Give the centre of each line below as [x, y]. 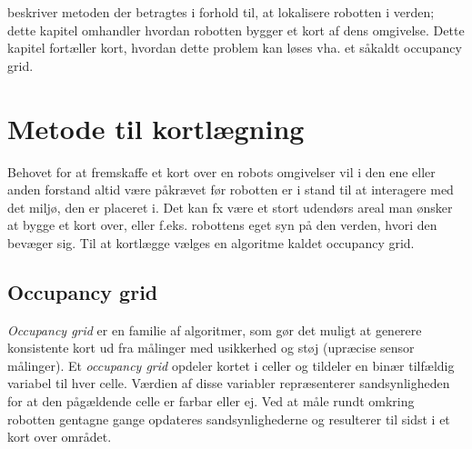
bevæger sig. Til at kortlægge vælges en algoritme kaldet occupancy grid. [211, 242]
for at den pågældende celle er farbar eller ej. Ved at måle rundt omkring [211, 401]
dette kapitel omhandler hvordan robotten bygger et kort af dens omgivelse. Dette [236, 30]
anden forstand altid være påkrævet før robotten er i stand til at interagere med [231, 190]
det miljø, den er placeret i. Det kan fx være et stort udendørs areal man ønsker [230, 207]
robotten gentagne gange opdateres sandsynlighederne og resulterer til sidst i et [229, 419]
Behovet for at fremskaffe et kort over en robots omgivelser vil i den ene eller [221, 171]
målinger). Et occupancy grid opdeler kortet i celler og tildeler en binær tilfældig [231, 365]
